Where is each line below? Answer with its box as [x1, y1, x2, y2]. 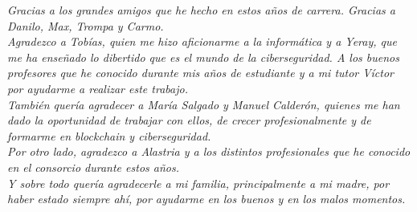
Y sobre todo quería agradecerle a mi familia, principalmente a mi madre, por [7, 174, 390, 191]
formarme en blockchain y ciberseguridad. [7, 127, 211, 144]
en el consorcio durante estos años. [7, 158, 179, 175]
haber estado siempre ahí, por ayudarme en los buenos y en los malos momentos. [7, 190, 406, 207]
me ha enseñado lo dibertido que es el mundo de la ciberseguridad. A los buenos [7, 48, 399, 65]
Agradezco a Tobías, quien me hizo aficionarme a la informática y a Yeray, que [7, 33, 397, 50]
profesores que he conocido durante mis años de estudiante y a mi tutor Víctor [7, 64, 394, 81]
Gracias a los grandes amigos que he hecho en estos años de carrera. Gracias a [7, 2, 395, 18]
